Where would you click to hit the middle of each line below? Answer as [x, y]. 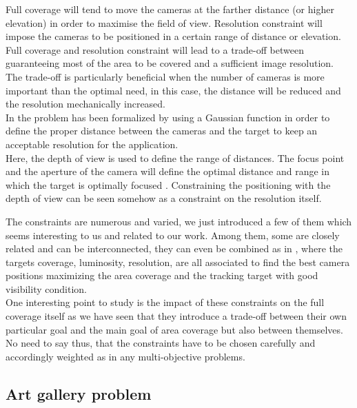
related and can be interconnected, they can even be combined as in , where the [174, 248]
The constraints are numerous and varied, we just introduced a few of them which [179, 221]
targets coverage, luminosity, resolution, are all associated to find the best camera [178, 262]
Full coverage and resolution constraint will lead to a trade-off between [155, 49]
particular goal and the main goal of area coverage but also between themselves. [174, 329]
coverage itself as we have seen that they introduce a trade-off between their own [176, 316]
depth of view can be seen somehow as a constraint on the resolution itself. [164, 198]
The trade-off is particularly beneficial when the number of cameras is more [165, 76]
